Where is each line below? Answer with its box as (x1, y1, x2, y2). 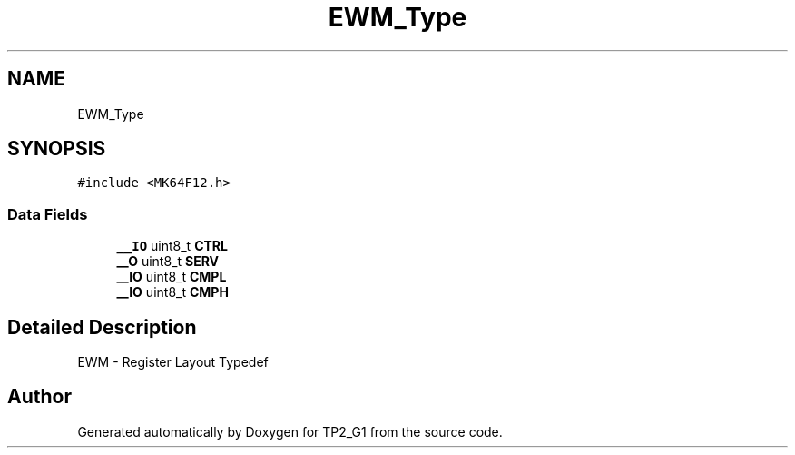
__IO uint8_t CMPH (116, 284, 229, 301)
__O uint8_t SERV (116, 253, 220, 270)
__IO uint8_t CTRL (116, 238, 228, 254)
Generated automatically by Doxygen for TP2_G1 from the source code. (77, 423, 503, 440)
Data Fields (7, 204, 88, 223)
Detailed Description (7, 315, 197, 339)
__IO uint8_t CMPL (116, 269, 227, 285)
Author (7, 385, 72, 409)
